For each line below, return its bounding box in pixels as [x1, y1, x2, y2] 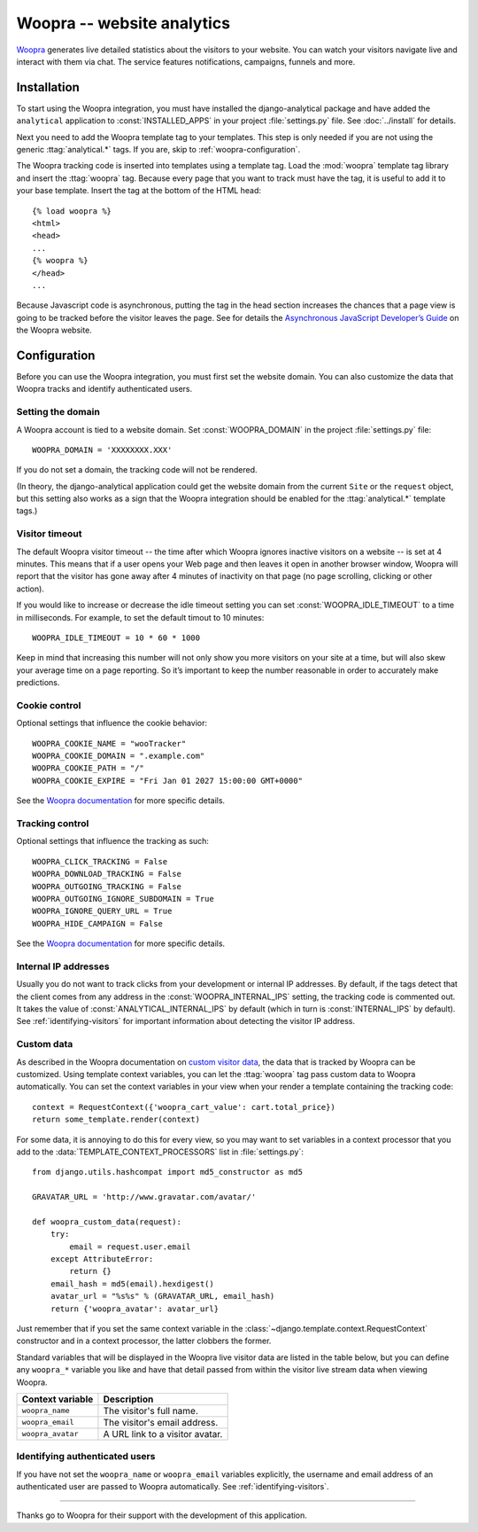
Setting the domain [16, 406, 101, 418]
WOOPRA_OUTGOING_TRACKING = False [32, 881, 181, 891]
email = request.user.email [69, 1241, 191, 1252]
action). [16, 583, 44, 594]
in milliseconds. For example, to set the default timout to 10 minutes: [16, 612, 265, 622]
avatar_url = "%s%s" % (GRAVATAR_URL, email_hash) [50, 1291, 275, 1301]
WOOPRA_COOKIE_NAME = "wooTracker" [32, 739, 187, 748]
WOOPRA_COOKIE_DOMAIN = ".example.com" [32, 751, 205, 762]
